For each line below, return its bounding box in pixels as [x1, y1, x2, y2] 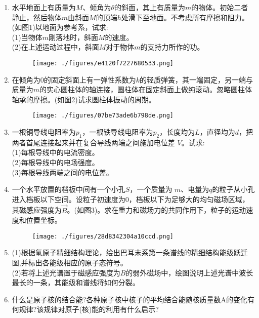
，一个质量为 [129, 184, 172, 194]
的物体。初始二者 [191, 2, 248, 12]
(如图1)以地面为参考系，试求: [12, 22, 108, 32]
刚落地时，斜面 [49, 31, 98, 42]
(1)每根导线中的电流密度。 [12, 147, 99, 157]
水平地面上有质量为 [12, 2, 76, 12]
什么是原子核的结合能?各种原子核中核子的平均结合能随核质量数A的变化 [12, 294, 247, 304]
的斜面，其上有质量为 [114, 2, 185, 12]
